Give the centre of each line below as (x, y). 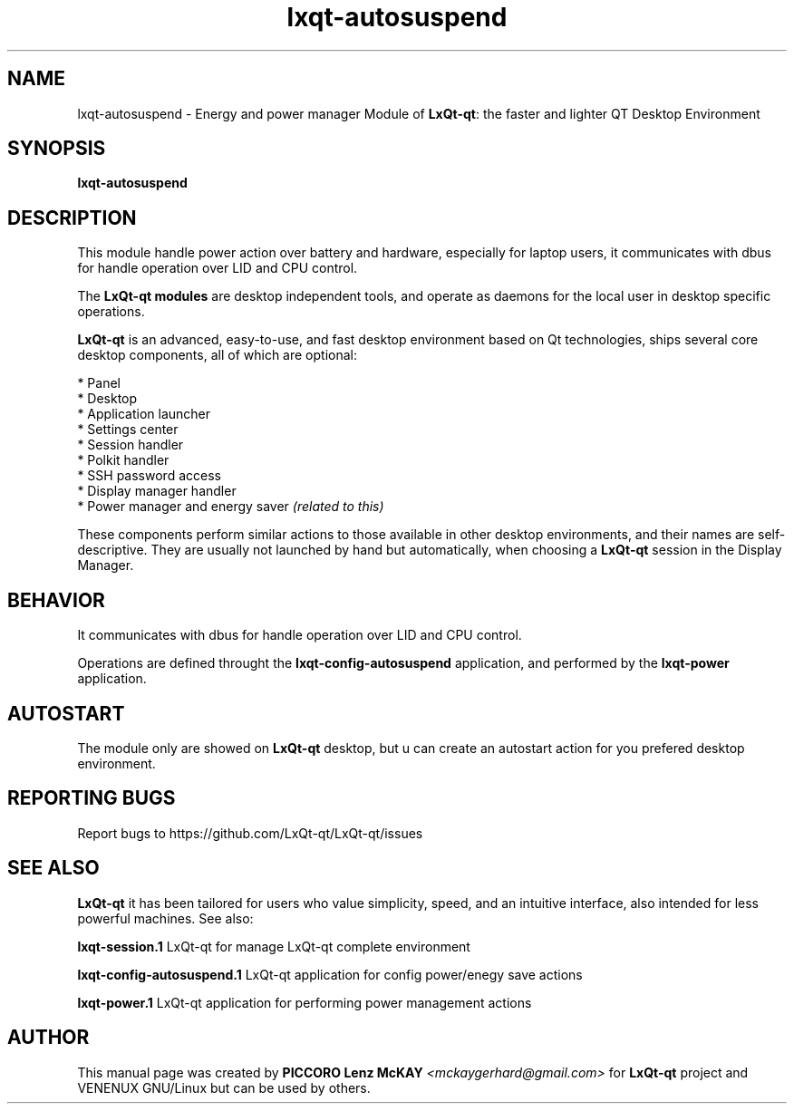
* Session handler (131, 445)
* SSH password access (149, 476)
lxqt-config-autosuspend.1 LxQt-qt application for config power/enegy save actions (330, 974)
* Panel (99, 383)
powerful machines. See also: (165, 918)
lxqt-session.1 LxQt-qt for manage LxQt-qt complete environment (274, 946)
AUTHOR (48, 1038)
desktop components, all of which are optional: (217, 355)
